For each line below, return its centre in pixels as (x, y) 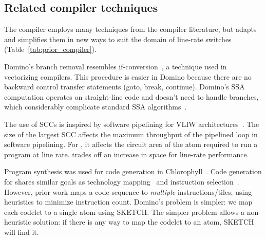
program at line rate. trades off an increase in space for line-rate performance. (127, 154)
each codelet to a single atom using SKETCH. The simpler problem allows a (124, 212)
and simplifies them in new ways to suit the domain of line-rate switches (118, 39)
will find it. (22, 232)
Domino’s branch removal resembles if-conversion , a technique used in (116, 66)
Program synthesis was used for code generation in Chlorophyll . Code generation (133, 171)
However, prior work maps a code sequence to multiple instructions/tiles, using (128, 191)
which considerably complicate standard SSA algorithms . (96, 107)
